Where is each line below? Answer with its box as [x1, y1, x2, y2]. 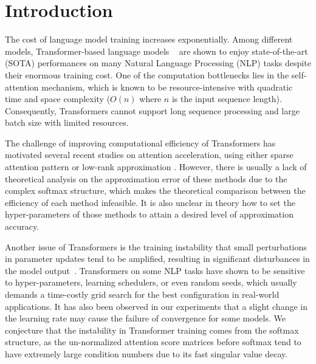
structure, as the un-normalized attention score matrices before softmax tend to [5, 335, 301, 348]
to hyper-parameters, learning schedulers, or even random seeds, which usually [5, 276, 297, 289]
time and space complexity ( [5, 92, 111, 105]
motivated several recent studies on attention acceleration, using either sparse [5, 148, 294, 161]
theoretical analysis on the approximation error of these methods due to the [5, 172, 287, 185]
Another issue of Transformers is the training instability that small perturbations [5, 240, 307, 253]
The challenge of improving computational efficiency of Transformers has [5, 136, 276, 149]
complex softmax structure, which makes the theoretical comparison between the [5, 184, 306, 197]
